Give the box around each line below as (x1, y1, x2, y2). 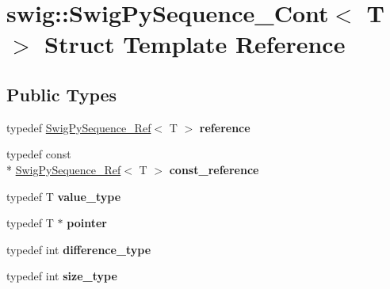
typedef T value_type (6, 188, 121, 204)
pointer (67, 215, 107, 231)
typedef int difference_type (6, 241, 151, 257)
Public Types (6, 82, 117, 106)
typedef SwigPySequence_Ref (6, 119, 151, 135)
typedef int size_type (6, 268, 117, 284)
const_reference (169, 161, 259, 177)
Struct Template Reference (44, 28, 346, 60)
